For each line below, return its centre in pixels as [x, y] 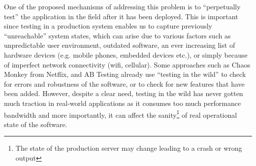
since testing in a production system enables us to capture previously [108, 26]
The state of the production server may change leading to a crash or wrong [129, 148]
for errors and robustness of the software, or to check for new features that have [124, 83]
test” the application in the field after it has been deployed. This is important [121, 16]
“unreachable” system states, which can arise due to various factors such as [117, 35]
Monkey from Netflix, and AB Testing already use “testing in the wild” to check [125, 74]
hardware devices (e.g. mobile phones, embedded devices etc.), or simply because [126, 54]
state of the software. [36, 124]
